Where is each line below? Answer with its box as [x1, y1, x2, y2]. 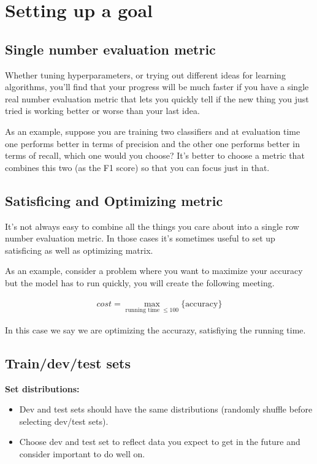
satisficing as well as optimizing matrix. [5, 243, 153, 256]
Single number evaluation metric [5, 39, 216, 58]
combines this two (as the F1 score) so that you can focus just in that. [5, 161, 270, 173]
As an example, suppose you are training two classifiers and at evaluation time [5, 124, 300, 137]
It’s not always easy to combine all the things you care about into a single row [5, 219, 299, 232]
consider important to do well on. [19, 447, 145, 460]
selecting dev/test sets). [19, 414, 109, 427]
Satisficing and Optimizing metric [5, 191, 223, 210]
